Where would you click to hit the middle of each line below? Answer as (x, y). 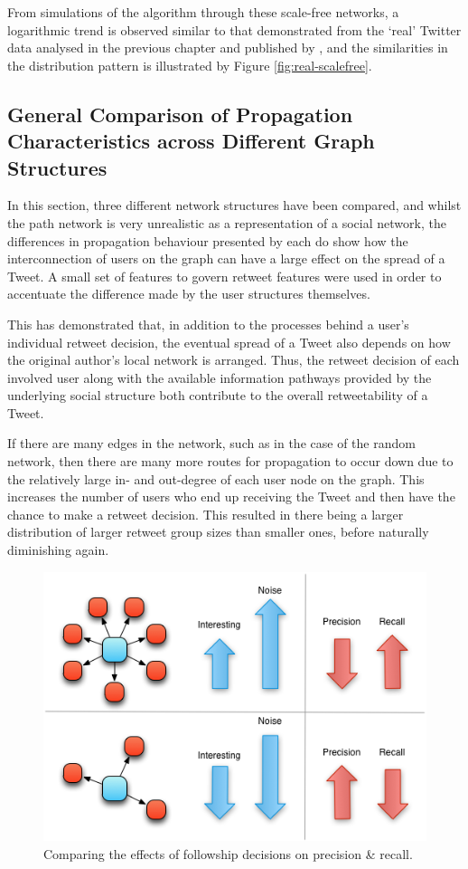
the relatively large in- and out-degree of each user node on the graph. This (216, 478)
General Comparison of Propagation (180, 114)
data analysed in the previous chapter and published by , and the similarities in (228, 48)
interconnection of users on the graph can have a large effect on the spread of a (226, 258)
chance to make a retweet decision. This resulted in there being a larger (206, 514)
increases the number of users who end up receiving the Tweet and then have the (231, 497)
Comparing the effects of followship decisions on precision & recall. (228, 853)
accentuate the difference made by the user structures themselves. (189, 294)
